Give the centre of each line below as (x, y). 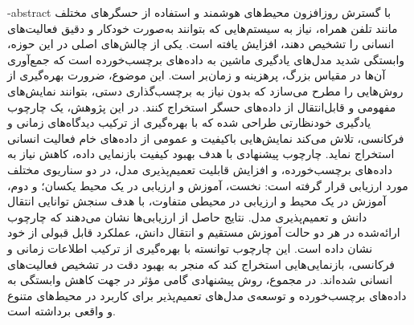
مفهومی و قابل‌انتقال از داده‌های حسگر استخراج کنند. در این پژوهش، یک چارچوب (202, 106)
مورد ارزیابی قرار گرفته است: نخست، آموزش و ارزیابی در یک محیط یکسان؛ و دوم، (208, 185)
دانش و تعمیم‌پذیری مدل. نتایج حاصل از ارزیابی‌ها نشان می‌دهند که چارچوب (187, 216)
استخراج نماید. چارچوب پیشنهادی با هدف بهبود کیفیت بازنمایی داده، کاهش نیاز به (201, 154)
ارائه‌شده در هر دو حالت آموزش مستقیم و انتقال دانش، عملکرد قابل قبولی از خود (204, 232)
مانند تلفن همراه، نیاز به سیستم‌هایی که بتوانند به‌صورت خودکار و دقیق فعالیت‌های (203, 28)
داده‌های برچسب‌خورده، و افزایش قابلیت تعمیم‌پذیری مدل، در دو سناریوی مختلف (200, 169)
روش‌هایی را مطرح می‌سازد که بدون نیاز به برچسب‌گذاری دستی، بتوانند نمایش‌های (205, 90)
